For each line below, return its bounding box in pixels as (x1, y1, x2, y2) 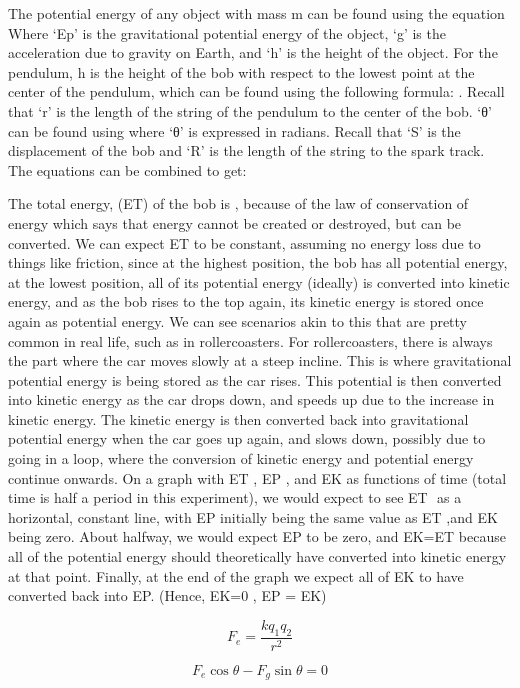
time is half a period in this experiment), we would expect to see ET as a (8, 487, 462, 508)
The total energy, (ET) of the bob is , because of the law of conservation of (8, 193, 469, 214)
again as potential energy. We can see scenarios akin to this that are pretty (8, 310, 468, 331)
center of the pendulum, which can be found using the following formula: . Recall (8, 81, 505, 102)
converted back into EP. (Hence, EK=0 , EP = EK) (8, 585, 327, 606)
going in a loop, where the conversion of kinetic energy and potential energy (8, 448, 474, 469)
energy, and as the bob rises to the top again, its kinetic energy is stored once (8, 291, 484, 312)
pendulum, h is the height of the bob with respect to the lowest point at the (8, 61, 475, 82)
